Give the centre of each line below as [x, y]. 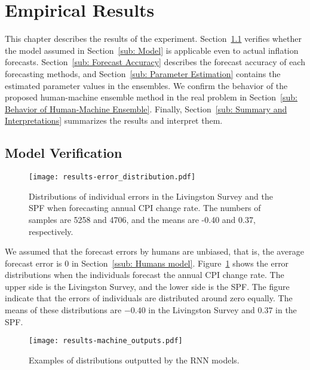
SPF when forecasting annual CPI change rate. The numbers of [145, 208]
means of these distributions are [63, 310]
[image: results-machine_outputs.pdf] [106, 341]
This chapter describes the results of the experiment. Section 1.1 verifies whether [153, 39]
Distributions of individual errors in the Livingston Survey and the [151, 196]
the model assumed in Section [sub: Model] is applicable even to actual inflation [152, 50]
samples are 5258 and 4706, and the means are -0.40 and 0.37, [142, 219]
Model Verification [64, 153]
